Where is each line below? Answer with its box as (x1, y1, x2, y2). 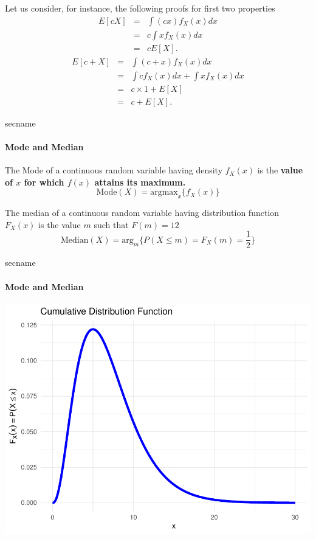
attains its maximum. (94, 175, 186, 188)
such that (94, 218, 129, 231)
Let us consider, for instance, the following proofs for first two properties (5, 2, 275, 14)
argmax (150, 188, 178, 197)
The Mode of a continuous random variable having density (5, 164, 223, 176)
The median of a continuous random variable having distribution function (5, 206, 280, 219)
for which (24, 175, 64, 188)
